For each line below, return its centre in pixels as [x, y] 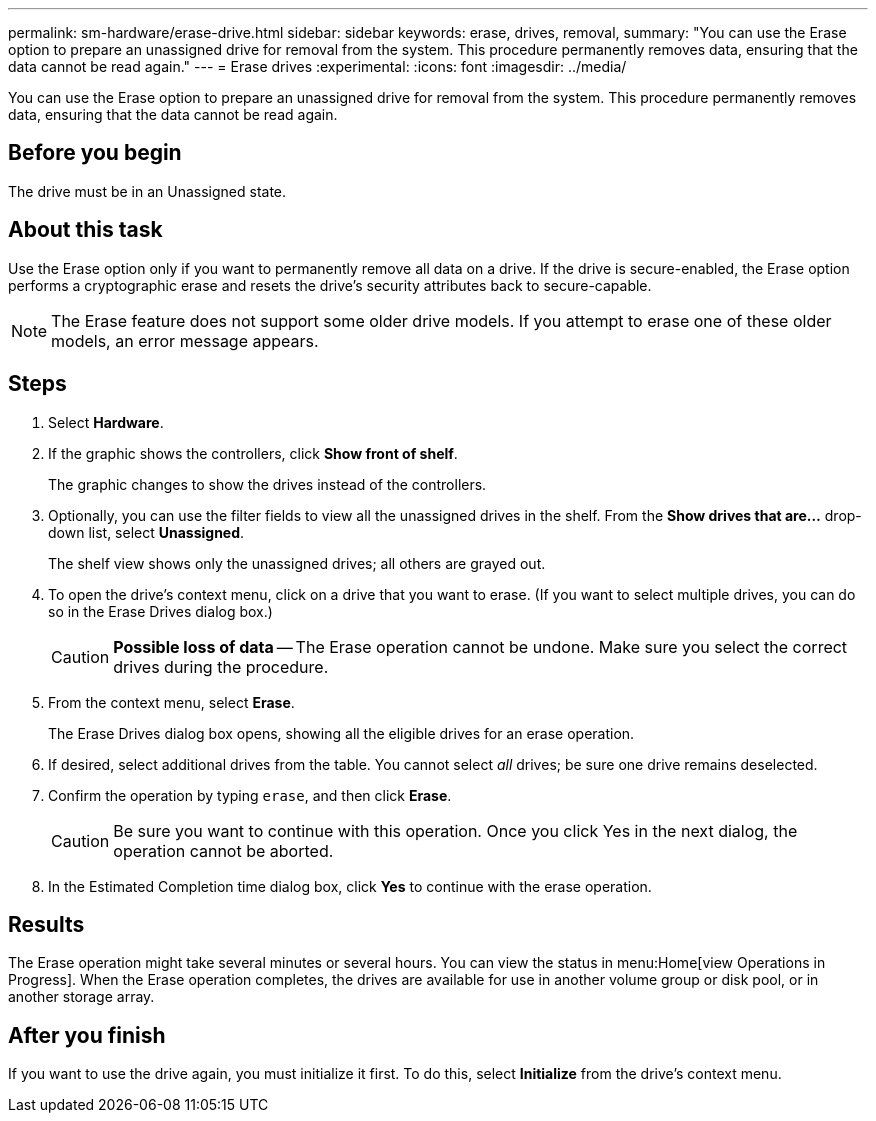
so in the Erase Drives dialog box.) [160, 611]
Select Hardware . [106, 422]
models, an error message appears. [185, 340]
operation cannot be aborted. [223, 850]
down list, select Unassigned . [146, 532]
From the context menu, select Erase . [171, 702]
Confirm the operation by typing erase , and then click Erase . [250, 795]
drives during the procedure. [221, 666]
